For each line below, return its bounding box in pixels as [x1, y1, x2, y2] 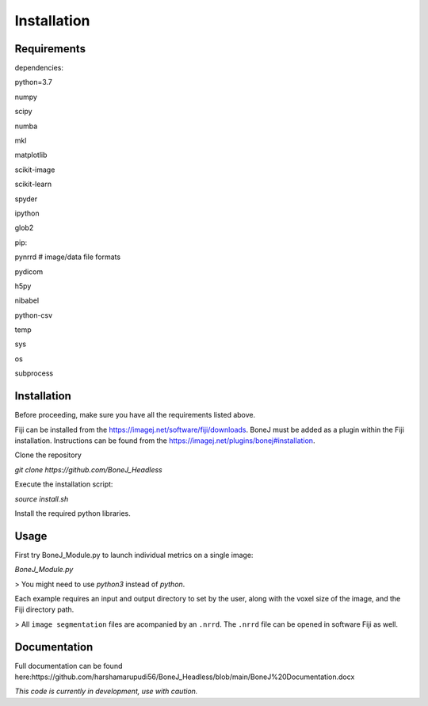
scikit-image [14, 165, 55, 174]
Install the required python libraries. [14, 508, 131, 518]
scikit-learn [14, 179, 52, 189]
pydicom [14, 266, 44, 277]
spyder [14, 194, 38, 204]
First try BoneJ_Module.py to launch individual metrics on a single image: [14, 550, 254, 559]
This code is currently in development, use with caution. [14, 686, 198, 696]
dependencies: [14, 63, 63, 73]
